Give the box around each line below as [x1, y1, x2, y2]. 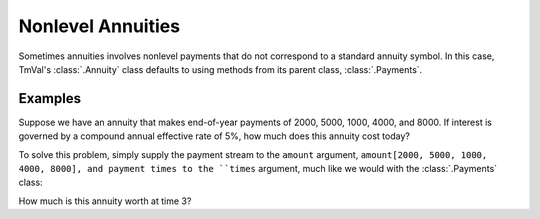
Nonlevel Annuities [18, 15, 180, 37]
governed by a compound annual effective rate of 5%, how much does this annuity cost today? [18, 130, 410, 142]
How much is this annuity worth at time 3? [18, 195, 192, 207]
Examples [18, 90, 82, 107]
